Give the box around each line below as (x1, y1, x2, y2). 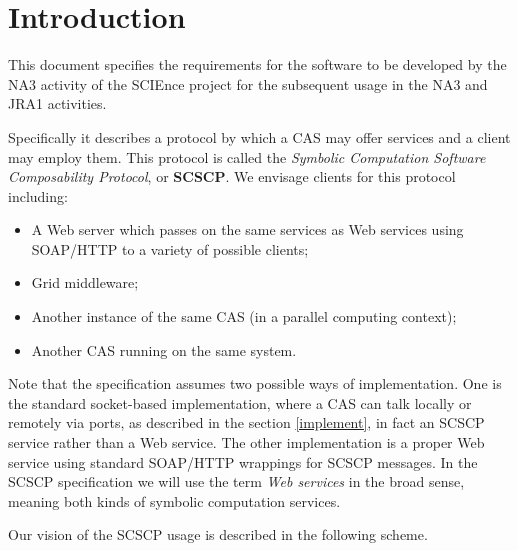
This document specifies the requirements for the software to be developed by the (8, 54, 507, 75)
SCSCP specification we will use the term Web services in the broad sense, (8, 471, 465, 492)
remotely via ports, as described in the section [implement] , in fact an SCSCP (8, 412, 485, 433)
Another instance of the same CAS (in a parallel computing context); (31, 306, 457, 327)
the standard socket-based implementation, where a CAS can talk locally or (8, 392, 472, 413)
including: (8, 185, 68, 206)
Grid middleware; (31, 272, 139, 293)
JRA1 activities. (8, 93, 107, 114)
